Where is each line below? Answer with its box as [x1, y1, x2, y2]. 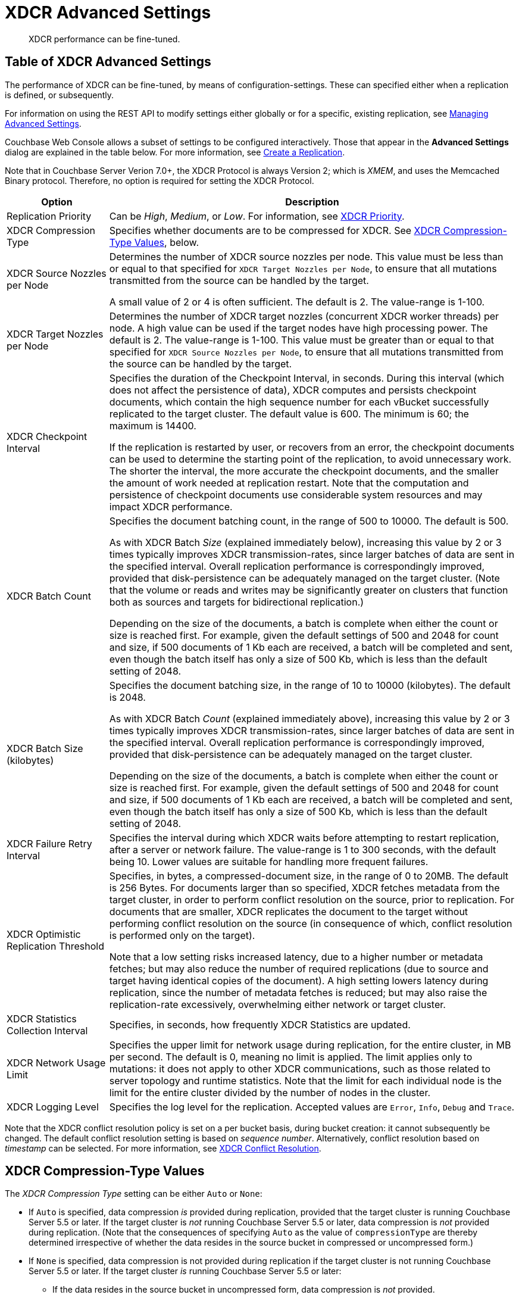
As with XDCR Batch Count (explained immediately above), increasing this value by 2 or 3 [109, 712, 510, 725]
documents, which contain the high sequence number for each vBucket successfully [109, 395, 489, 408]
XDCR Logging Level [7, 1100, 99, 1113]
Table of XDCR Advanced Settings [5, 54, 211, 70]
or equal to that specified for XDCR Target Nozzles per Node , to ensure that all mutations [109, 262, 497, 274]
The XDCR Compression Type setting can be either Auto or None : [5, 1188, 262, 1199]
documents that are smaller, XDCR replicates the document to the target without [109, 905, 468, 918]
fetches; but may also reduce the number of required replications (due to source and [109, 962, 489, 975]
